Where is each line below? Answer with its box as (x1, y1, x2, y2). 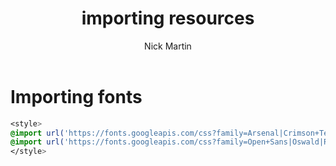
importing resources (81, 7, 255, 30)
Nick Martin (144, 40, 192, 52)
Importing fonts (10, 85, 143, 108)
